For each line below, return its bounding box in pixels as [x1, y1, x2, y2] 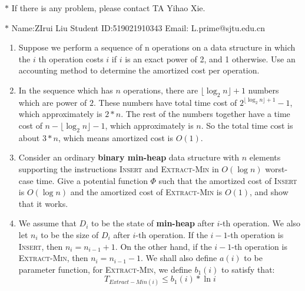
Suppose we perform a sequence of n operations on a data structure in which [18, 41, 296, 53]
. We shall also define [141, 252, 217, 264]
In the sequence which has [18, 83, 113, 96]
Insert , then [18, 240, 63, 252]
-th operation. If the [135, 228, 208, 240]
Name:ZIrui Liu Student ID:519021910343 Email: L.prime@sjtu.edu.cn [11, 21, 265, 34]
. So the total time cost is [201, 119, 293, 131]
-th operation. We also [220, 217, 301, 229]
